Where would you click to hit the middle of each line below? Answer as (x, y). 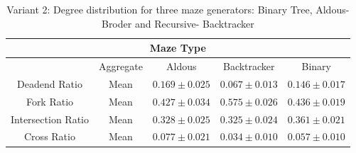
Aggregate (120, 66)
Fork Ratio (50, 101)
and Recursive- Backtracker (194, 23)
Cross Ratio (50, 136)
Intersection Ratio (50, 119)
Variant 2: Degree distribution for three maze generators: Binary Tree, (160, 9)
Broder (117, 23)
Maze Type (178, 48)
